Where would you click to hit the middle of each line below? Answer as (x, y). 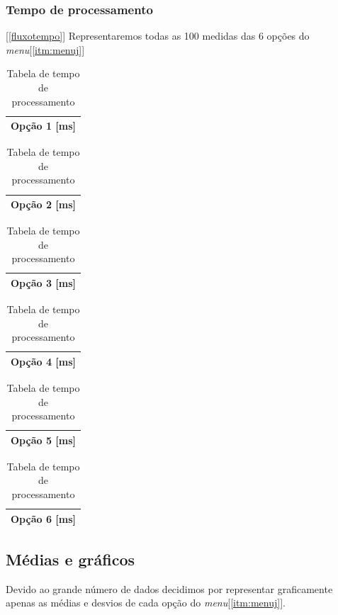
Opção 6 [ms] (43, 518)
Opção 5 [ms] (43, 440)
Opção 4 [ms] (43, 361)
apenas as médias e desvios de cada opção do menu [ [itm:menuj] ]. (146, 603)
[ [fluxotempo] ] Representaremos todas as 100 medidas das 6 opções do (158, 36)
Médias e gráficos (71, 559)
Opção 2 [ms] (43, 204)
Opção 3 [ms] (43, 282)
